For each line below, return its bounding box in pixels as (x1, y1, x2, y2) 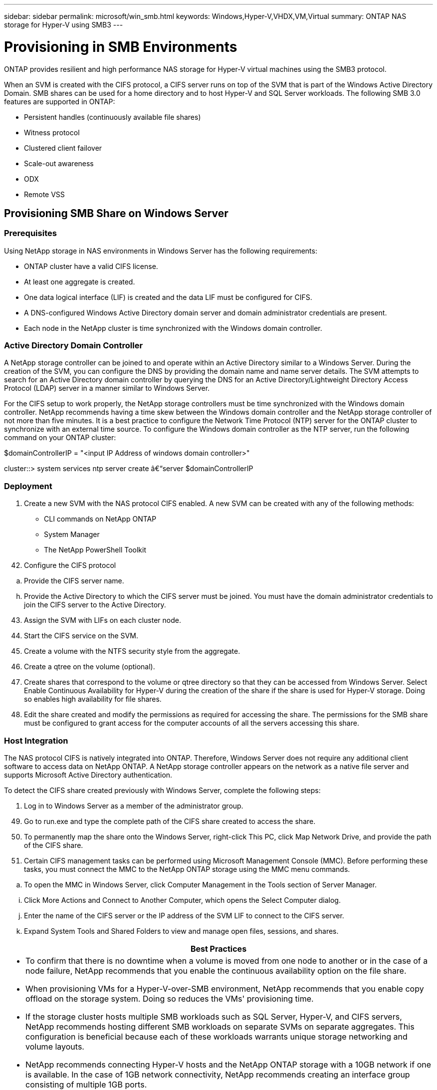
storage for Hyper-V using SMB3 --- (4, 20, 123, 29)
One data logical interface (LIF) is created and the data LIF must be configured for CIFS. (24, 292, 312, 301)
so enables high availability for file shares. (24, 695, 162, 704)
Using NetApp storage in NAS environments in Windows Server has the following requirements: (4, 246, 317, 255)
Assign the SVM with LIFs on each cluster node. (24, 616, 181, 625)
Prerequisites (4, 228, 57, 239)
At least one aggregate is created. (24, 277, 135, 286)
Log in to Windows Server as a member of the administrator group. (24, 801, 243, 810)
